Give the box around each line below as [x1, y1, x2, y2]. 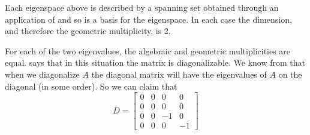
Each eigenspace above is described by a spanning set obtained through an [5, 1, 279, 13]
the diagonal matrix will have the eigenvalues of [91, 67, 267, 80]
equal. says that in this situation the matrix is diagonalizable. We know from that [5, 56, 305, 69]
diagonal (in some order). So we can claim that [5, 79, 177, 92]
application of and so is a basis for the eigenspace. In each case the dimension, [5, 13, 292, 25]
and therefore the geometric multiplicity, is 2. [5, 24, 171, 37]
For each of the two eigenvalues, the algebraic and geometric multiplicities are [5, 44, 291, 57]
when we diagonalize [5, 67, 80, 80]
